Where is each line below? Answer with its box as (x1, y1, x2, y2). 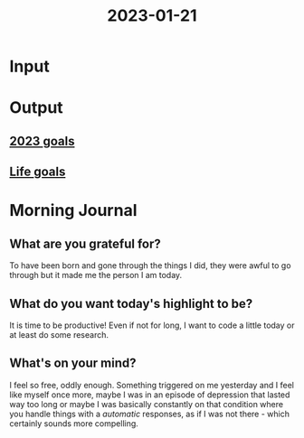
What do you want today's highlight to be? (9, 295, 253, 312)
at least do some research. (9, 329, 109, 340)
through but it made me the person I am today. (9, 270, 183, 281)
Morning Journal (9, 200, 138, 221)
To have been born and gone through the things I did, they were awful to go (9, 260, 291, 271)
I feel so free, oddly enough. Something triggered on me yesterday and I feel (9, 379, 294, 390)
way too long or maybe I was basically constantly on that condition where (9, 398, 283, 409)
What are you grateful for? (9, 236, 161, 251)
